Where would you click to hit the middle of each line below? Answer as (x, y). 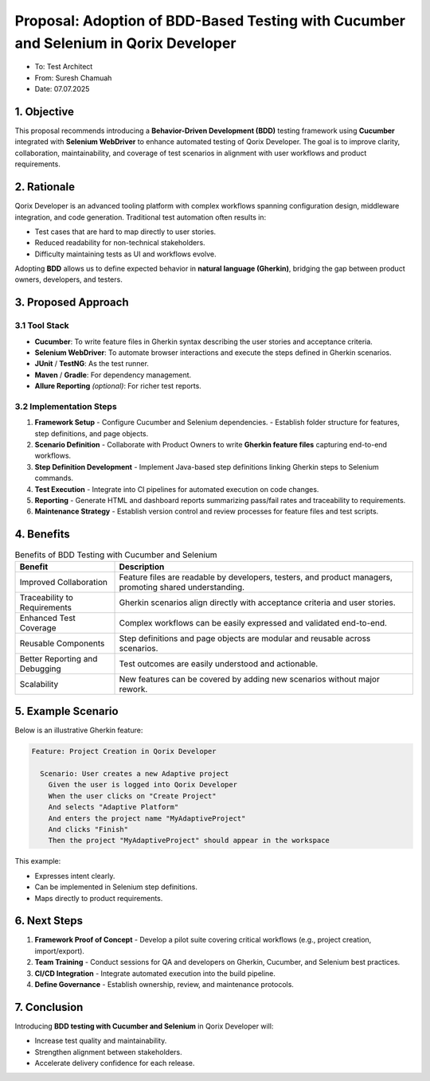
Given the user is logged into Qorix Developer (143, 785)
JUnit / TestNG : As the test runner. (92, 364)
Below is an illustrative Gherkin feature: (79, 730)
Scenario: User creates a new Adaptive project (135, 773)
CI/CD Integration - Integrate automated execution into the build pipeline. (155, 973)
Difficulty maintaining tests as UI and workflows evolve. (125, 254)
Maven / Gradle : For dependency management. (113, 375)
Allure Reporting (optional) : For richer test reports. (118, 386)
